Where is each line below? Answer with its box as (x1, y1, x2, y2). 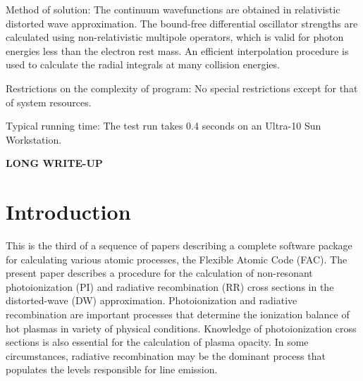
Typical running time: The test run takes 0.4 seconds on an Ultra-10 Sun (6, 118, 321, 133)
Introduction (6, 197, 131, 226)
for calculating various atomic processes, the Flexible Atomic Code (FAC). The (6, 251, 347, 266)
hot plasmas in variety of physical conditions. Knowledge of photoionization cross (6, 320, 357, 335)
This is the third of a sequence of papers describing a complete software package (6, 238, 352, 253)
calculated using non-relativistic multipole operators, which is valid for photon (6, 30, 344, 44)
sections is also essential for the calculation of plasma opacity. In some (6, 335, 309, 349)
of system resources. (6, 94, 92, 109)
